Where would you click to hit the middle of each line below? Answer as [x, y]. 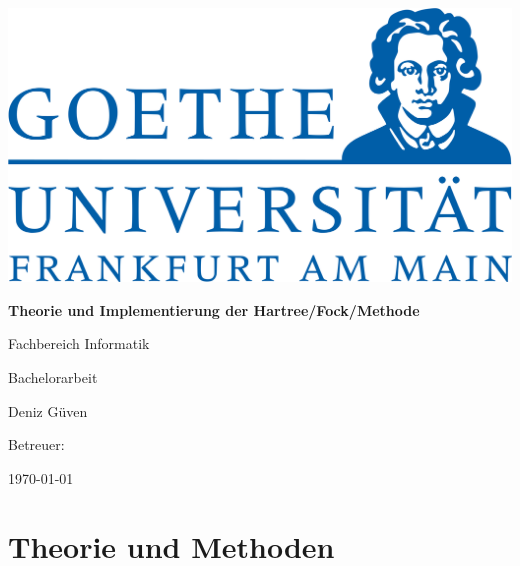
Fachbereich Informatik [79, 343]
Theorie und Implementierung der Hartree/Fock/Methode [214, 309]
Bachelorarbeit [53, 376]
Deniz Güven [48, 410]
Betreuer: [36, 444]
